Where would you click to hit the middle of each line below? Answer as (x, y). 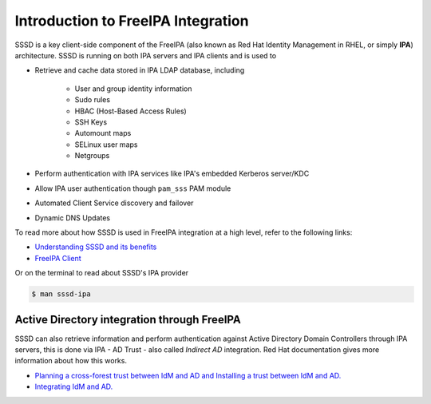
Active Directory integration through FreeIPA (128, 319)
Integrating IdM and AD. (74, 386)
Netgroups (92, 156)
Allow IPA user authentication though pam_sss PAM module (133, 188)
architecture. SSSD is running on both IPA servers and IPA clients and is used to (146, 55)
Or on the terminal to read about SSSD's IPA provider (102, 273)
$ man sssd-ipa (61, 294)
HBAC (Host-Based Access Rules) (130, 111)
